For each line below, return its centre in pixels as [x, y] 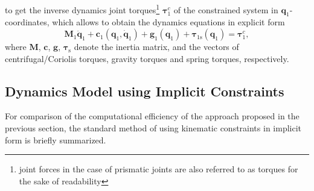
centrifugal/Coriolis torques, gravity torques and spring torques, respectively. [147, 58]
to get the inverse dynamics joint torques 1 [82, 9]
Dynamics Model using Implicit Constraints [145, 91]
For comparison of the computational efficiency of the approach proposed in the [152, 116]
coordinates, [27, 22]
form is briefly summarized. [56, 139]
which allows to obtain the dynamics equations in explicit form [168, 22]
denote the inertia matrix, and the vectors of [156, 47]
